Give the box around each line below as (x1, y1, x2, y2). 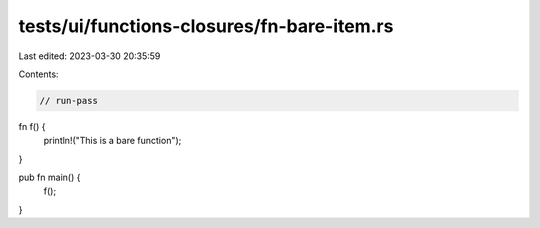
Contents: (18, 68, 59, 80)
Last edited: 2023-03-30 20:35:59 (18, 50, 161, 62)
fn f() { (18, 120, 46, 132)
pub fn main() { (18, 171, 81, 184)
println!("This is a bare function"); (43, 135, 182, 147)
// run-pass (39, 95, 99, 106)
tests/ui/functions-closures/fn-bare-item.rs (18, 15, 394, 37)
